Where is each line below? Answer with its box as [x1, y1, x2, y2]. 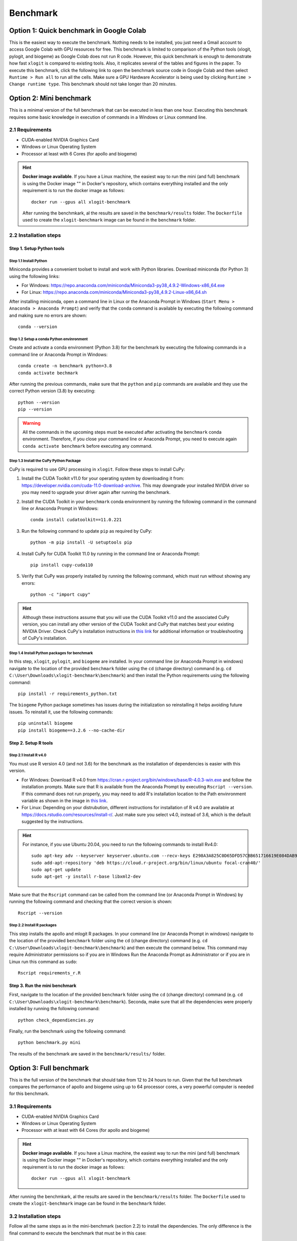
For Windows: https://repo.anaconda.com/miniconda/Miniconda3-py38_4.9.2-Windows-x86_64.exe [21, 282, 225, 288]
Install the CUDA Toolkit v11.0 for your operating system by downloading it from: [21, 476, 185, 482]
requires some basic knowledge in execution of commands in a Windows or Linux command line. [9, 114, 207, 120]
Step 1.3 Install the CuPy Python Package [9, 458, 81, 464]
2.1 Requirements [9, 127, 52, 134]
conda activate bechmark [18, 370, 78, 376]
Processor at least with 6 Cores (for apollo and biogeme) [21, 150, 137, 156]
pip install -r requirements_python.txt [18, 691, 117, 697]
